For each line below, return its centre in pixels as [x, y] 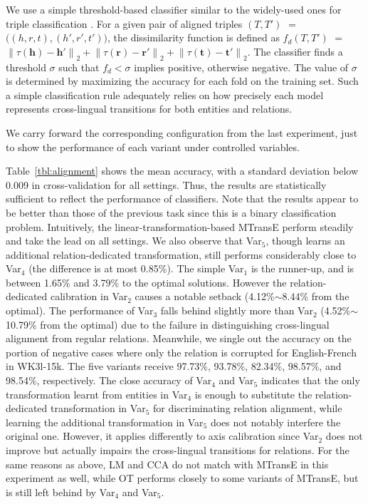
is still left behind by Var [61, 492]
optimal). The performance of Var [80, 310]
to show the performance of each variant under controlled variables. [153, 146]
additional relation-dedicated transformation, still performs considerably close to [181, 254]
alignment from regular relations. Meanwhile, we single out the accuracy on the [179, 338]
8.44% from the [316, 296]
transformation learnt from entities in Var [97, 394]
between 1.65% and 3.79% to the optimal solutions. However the [146, 282]
